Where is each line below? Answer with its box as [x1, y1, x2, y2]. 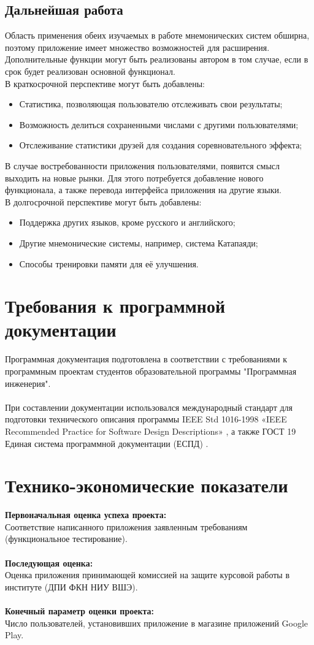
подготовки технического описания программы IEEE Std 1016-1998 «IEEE [5, 413, 287, 426]
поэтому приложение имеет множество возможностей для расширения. [5, 40, 270, 53]
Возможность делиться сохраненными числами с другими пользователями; [19, 118, 299, 131]
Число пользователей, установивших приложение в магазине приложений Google [5, 616, 308, 629]
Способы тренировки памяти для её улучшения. [19, 257, 199, 270]
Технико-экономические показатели [5, 473, 288, 498]
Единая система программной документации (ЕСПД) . [5, 437, 209, 449]
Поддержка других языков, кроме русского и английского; [19, 216, 235, 229]
